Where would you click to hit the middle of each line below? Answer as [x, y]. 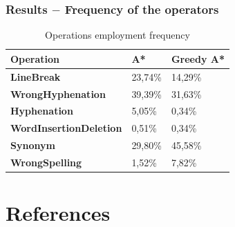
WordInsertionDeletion [66, 128]
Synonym [33, 145]
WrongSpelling [46, 162]
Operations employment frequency [117, 35]
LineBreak [36, 76]
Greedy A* [198, 58]
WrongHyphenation [58, 93]
